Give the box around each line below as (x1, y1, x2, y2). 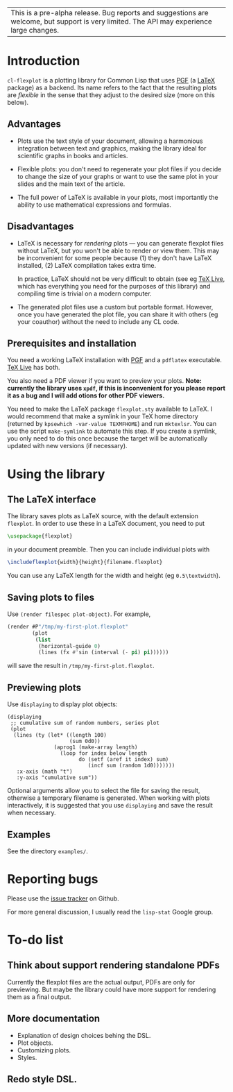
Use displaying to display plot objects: (7, 700, 118, 708)
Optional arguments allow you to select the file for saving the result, (7, 787, 200, 795)
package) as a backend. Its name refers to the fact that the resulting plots (7, 83, 217, 92)
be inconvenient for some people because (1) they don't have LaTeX (17, 253, 212, 262)
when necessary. (7, 808, 57, 817)
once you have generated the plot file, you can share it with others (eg (17, 310, 218, 318)
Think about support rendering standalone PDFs (7, 959, 221, 971)
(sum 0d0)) (69, 738, 101, 745)
